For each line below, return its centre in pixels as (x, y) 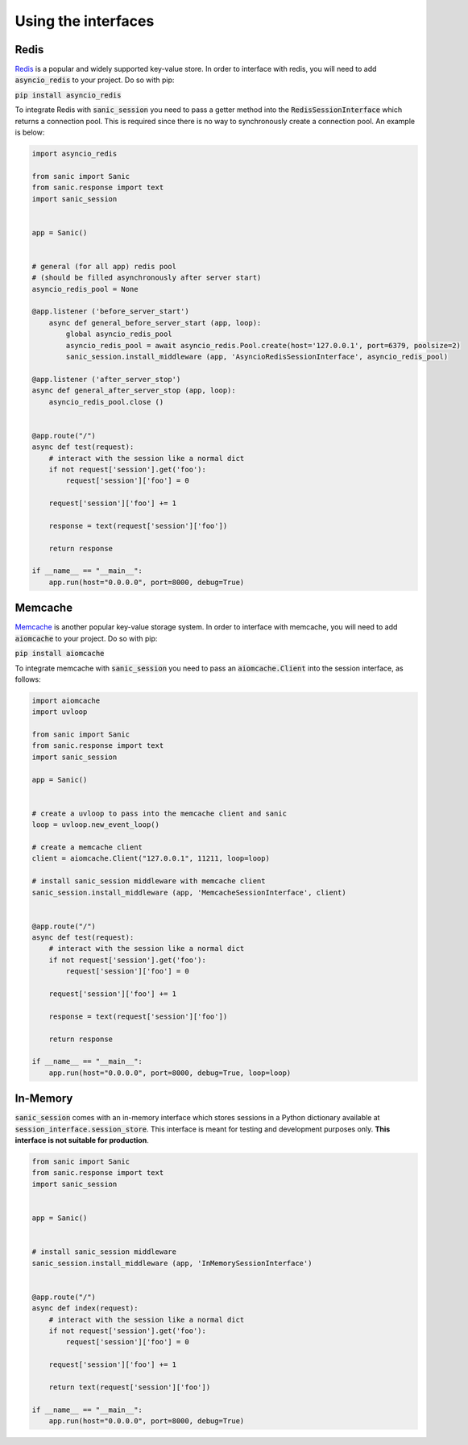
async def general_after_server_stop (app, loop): (134, 390)
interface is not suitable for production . (82, 1140)
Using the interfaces (85, 21)
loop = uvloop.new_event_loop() (96, 825)
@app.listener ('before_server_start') (110, 311)
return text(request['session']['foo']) (130, 1387)
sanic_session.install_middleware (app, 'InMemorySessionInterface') (172, 1263)
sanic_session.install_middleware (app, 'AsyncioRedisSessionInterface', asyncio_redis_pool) (257, 357)
